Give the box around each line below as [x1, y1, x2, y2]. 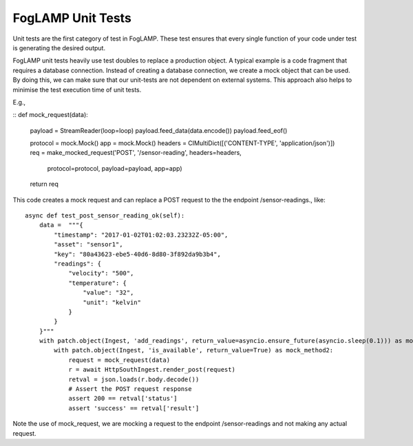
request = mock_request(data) [68, 356, 171, 364]
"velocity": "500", [68, 269, 134, 277]
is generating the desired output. [12, 43, 106, 52]
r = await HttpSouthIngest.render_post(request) [68, 365, 235, 374]
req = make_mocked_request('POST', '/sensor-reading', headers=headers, [30, 149, 242, 157]
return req [30, 180, 59, 189]
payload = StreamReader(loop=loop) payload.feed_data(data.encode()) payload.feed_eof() [30, 126, 288, 134]
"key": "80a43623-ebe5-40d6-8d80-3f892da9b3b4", [54, 250, 222, 258]
